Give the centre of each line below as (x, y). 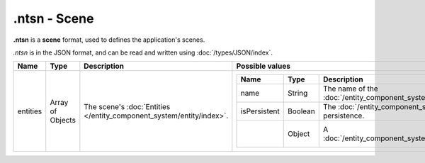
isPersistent (260, 111)
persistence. (344, 116)
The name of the (350, 89)
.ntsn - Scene (53, 18)
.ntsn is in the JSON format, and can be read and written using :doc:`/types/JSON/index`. (143, 52)
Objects (63, 120)
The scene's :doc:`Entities (127, 106)
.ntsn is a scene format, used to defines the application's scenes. (109, 40)
